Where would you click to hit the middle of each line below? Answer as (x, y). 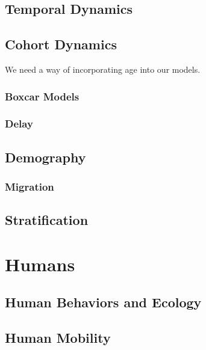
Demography (45, 157)
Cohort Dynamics (61, 44)
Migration (30, 186)
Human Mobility (58, 338)
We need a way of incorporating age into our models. (103, 69)
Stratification (47, 220)
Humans (40, 264)
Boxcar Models (42, 96)
